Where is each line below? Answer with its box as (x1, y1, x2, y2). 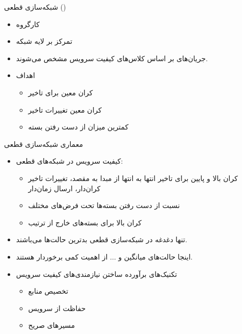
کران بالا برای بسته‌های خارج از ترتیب (28, 217, 142, 227)
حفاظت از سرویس (28, 302, 86, 313)
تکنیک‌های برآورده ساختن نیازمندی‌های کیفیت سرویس (16, 268, 177, 279)
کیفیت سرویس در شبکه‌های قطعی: (16, 156, 123, 166)
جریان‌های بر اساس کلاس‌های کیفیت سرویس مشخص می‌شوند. (16, 53, 208, 63)
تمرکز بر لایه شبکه (16, 36, 73, 46)
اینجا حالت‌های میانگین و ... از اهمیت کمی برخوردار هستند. (16, 251, 193, 262)
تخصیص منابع (28, 286, 69, 296)
